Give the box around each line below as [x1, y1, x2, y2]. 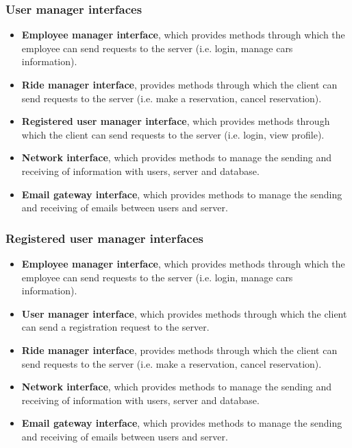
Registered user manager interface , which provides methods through [21, 114, 330, 128]
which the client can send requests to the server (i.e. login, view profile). [21, 127, 325, 141]
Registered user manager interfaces [5, 229, 203, 246]
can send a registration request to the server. [21, 320, 210, 334]
